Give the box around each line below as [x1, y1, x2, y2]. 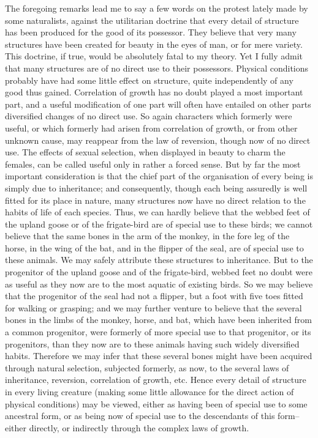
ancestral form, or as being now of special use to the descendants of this [5, 409, 275, 422]
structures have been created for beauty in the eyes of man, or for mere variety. [5, 37, 303, 50]
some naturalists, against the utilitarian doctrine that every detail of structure [5, 13, 299, 26]
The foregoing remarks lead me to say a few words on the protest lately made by [5, 2, 308, 14]
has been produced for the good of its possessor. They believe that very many [5, 26, 297, 39]
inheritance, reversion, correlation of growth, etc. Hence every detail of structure [5, 373, 306, 386]
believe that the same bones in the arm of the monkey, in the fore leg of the [5, 229, 290, 242]
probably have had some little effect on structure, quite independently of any [5, 73, 293, 86]
